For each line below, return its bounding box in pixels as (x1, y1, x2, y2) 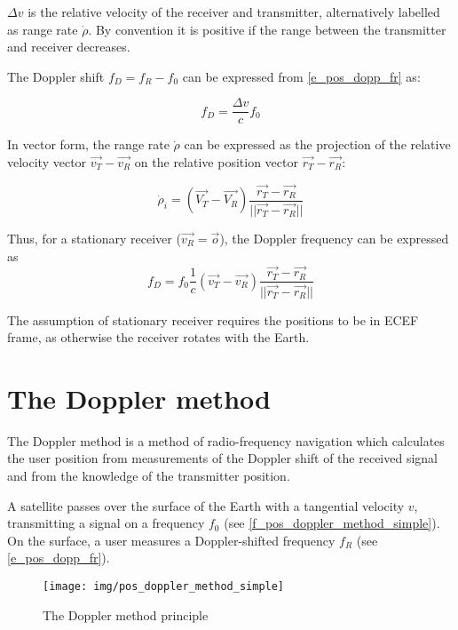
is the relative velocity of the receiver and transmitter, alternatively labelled (28, 3, 440, 20)
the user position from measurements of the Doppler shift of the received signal (7, 449, 438, 467)
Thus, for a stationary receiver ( (7, 228, 181, 247)
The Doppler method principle (43, 605, 209, 624)
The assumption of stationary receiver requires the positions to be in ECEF (7, 310, 419, 329)
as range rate (7, 20, 78, 38)
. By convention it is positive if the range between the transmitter (88, 20, 446, 38)
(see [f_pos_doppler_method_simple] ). (224, 514, 440, 532)
